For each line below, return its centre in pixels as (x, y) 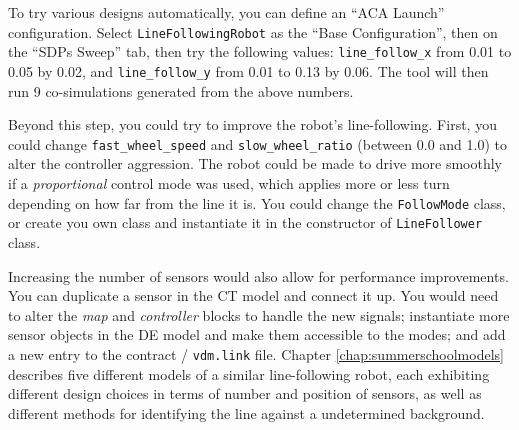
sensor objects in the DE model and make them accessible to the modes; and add (257, 334)
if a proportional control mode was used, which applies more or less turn (229, 183)
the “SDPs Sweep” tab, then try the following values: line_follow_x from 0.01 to (260, 51)
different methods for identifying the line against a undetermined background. (246, 412)
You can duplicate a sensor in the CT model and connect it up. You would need (253, 295)
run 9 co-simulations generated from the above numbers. (181, 90)
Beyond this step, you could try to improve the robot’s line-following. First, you (252, 124)
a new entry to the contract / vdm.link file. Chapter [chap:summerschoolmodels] (256, 353)
